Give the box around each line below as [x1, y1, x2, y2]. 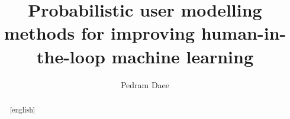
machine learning [111, 44, 254, 68]
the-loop [36, 44, 105, 68]
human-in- [201, 21, 286, 45]
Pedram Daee [120, 78, 170, 91]
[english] [9, 104, 36, 114]
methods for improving [4, 21, 195, 45]
